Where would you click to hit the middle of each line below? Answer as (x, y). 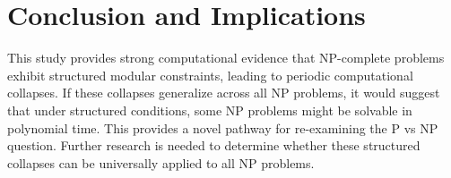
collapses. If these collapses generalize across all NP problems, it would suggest (224, 93)
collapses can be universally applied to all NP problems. (161, 162)
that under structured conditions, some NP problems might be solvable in (210, 110)
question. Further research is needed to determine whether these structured (214, 145)
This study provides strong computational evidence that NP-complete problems (226, 58)
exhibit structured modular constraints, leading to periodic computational (210, 75)
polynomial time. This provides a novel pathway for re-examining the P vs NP (223, 127)
